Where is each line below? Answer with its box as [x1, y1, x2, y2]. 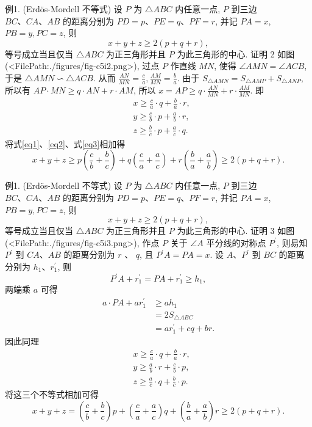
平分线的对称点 [206, 236, 266, 249]
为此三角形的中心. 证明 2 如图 [177, 47, 295, 60]
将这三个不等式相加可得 [5, 388, 99, 401]
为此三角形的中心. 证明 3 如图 [177, 224, 295, 237]
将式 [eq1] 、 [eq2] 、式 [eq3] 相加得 [5, 137, 126, 150]
